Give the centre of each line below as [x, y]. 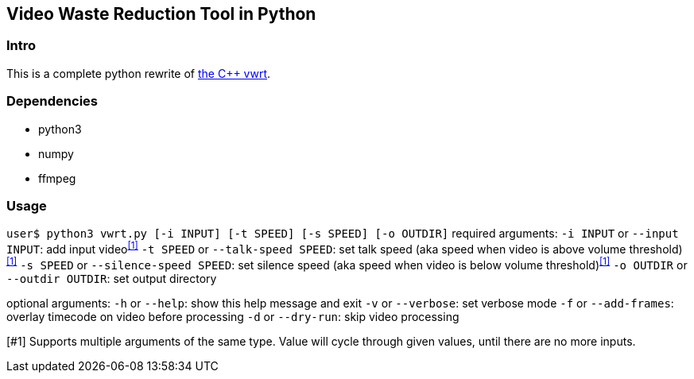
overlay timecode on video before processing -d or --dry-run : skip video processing [233, 316]
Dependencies [52, 101]
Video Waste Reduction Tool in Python [161, 14]
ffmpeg [57, 178]
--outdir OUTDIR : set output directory [112, 278]
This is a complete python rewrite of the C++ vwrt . [139, 73]
